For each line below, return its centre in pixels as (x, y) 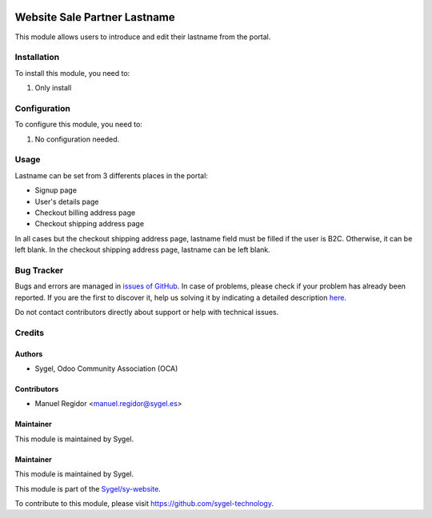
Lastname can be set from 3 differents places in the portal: (111, 175)
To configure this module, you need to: (79, 125)
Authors (29, 354)
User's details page (67, 201)
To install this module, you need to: (72, 73)
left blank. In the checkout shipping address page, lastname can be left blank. (143, 250)
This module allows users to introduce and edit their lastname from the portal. (143, 37)
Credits (29, 333)
